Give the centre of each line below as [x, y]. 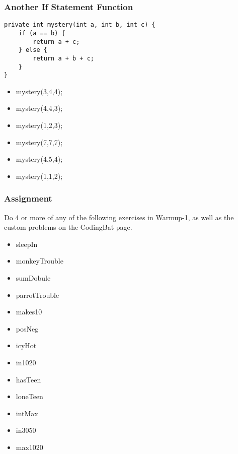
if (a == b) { [42, 33]
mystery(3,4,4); [39, 91]
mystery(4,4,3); [39, 108]
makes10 [29, 312]
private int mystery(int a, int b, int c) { [80, 25]
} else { [33, 50]
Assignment [28, 198]
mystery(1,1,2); [39, 176]
